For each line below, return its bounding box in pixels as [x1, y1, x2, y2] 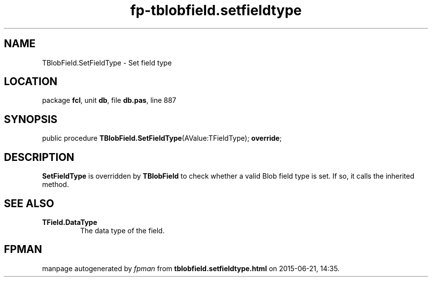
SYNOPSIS [4, 113, 58, 125]
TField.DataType [42, 218, 98, 226]
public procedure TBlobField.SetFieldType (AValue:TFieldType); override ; [42, 134, 282, 143]
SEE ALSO [4, 197, 54, 210]
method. [42, 180, 69, 189]
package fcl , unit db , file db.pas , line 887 [42, 96, 177, 105]
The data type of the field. [80, 226, 165, 235]
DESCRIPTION [4, 151, 74, 163]
